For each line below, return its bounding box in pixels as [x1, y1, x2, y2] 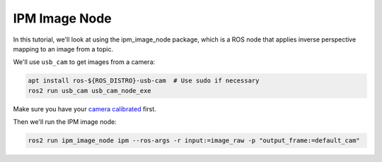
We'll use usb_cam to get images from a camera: [13, 58, 156, 66]
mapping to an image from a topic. [13, 44, 113, 53]
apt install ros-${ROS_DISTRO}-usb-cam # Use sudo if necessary [28, 77, 260, 85]
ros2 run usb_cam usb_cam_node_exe [28, 87, 151, 94]
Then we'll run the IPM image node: [13, 118, 117, 126]
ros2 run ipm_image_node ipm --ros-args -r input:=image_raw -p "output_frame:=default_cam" [28, 137, 360, 144]
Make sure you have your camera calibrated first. [13, 104, 157, 113]
